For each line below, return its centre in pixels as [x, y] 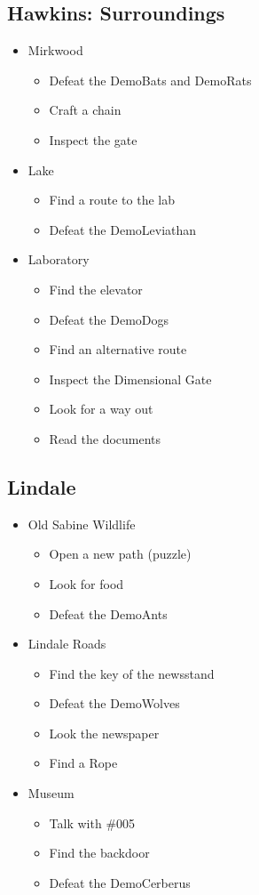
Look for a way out [101, 409]
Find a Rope [83, 763]
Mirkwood [55, 50]
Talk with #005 [92, 822]
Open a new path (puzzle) [120, 554]
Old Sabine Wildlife [82, 524]
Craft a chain [85, 110]
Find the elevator [96, 289]
